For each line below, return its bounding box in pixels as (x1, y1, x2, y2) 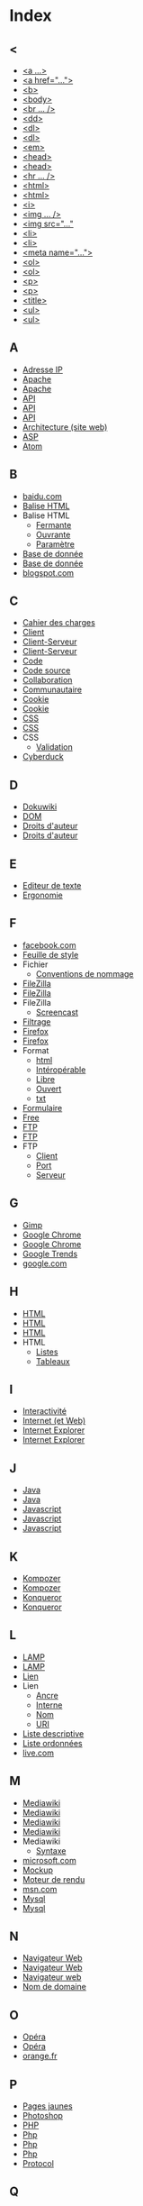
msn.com (22, 1883, 58, 1894)
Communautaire (22, 684, 83, 695)
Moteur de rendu (22, 1873, 85, 1884)
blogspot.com (22, 567, 75, 578)
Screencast (35, 1007, 79, 1017)
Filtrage (22, 1016, 51, 1027)
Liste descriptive (22, 1727, 85, 1739)
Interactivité (22, 1406, 67, 1417)
